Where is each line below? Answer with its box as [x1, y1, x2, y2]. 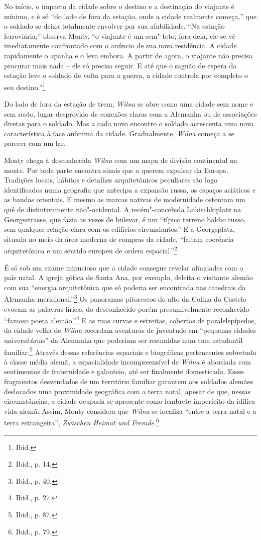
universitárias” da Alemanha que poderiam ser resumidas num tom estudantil [4, 335, 243, 345]
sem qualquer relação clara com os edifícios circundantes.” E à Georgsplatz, [4, 224, 235, 234]
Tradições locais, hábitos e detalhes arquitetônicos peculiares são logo [4, 174, 217, 185]
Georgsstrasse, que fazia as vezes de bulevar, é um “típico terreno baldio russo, [4, 214, 246, 224]
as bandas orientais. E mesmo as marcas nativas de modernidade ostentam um [4, 194, 245, 205]
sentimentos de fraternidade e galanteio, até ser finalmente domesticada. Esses [4, 366, 244, 377]
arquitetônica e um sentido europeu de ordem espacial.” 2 [4, 244, 177, 255]
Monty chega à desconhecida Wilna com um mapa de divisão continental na [4, 154, 237, 165]
